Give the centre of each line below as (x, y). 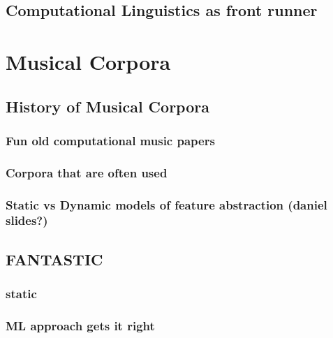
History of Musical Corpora (108, 106)
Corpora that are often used (87, 172)
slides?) (27, 220)
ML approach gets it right (80, 325)
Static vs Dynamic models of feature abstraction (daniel (166, 204)
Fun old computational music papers (110, 140)
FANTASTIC (54, 259)
